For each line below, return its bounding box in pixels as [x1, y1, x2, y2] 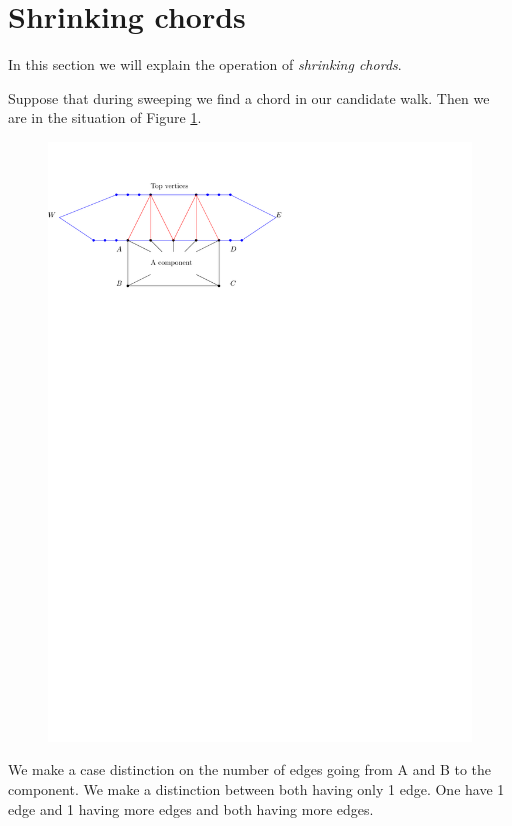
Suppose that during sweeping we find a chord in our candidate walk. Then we [8, 87, 490, 108]
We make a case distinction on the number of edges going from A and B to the [8, 759, 492, 780]
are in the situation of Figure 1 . [8, 107, 202, 128]
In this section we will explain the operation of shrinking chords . [8, 54, 402, 75]
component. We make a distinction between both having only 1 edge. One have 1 [8, 779, 505, 800]
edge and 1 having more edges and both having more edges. [8, 798, 374, 819]
